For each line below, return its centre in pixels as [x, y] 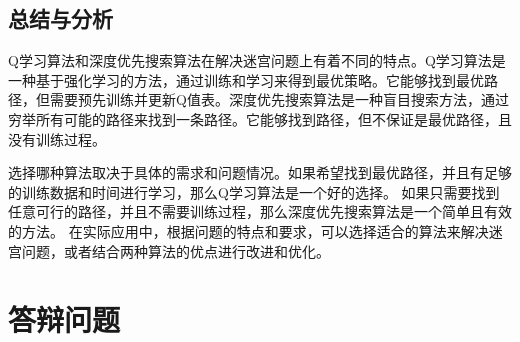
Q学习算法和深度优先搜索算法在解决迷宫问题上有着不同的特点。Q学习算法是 [257, 60]
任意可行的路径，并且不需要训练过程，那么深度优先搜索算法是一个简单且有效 [260, 211]
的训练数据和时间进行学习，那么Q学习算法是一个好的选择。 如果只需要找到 [254, 191]
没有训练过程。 [57, 138]
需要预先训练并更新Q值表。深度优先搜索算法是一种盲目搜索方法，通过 [279, 99]
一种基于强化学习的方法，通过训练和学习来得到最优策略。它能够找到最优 [246, 79]
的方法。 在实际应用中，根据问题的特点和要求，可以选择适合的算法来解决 [248, 230]
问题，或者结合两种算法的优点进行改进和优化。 [175, 250]
